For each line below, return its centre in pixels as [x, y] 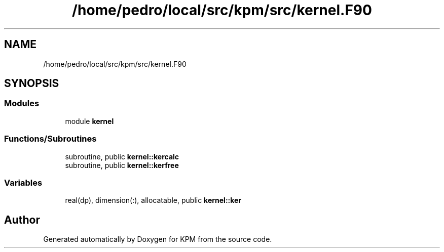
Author [22, 220]
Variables [23, 182]
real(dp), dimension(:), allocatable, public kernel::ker [153, 200]
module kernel [89, 121]
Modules [22, 103]
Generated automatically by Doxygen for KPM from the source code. [158, 239]
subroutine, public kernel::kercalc [122, 156]
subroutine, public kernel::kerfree [122, 165]
